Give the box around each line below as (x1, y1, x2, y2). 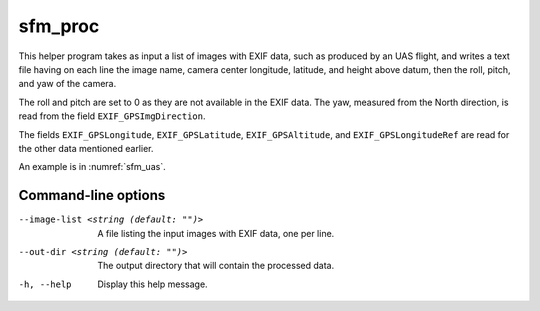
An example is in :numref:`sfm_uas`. (18, 161, 166, 173)
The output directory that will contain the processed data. (97, 260, 335, 272)
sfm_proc (18, 15, 100, 37)
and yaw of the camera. (18, 78, 117, 90)
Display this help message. (97, 278, 209, 290)
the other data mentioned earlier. (18, 142, 154, 154)
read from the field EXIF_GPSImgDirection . (18, 110, 206, 122)
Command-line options (18, 187, 166, 204)
